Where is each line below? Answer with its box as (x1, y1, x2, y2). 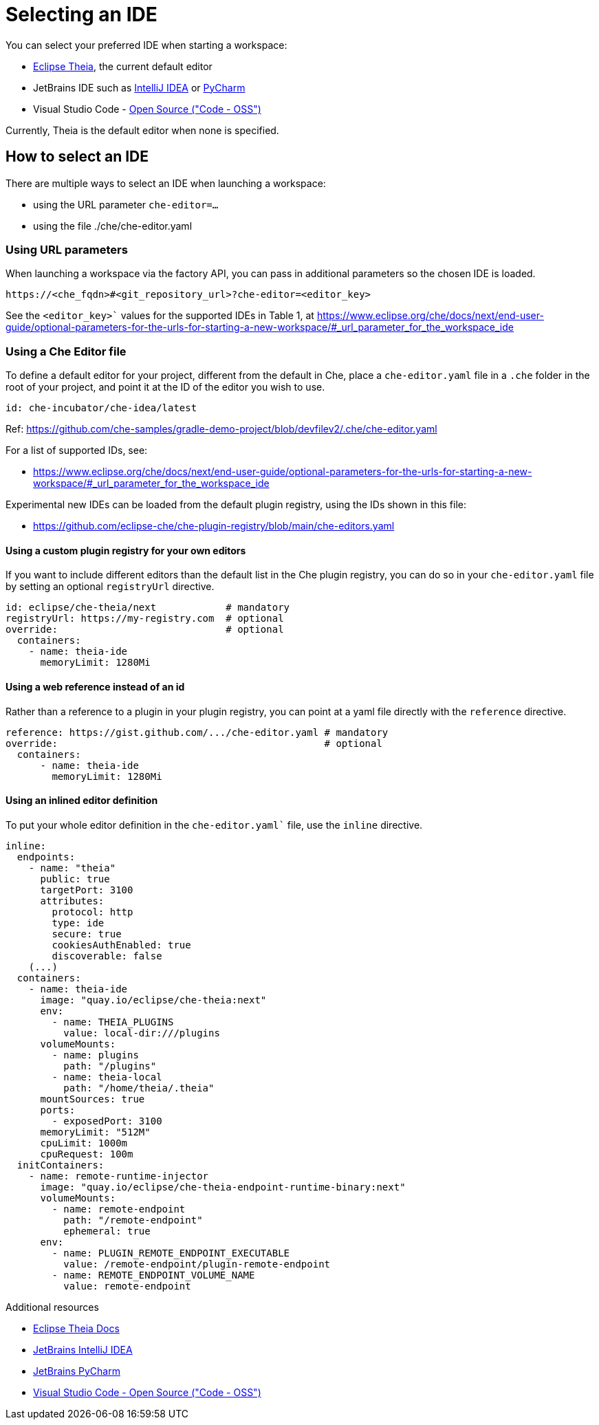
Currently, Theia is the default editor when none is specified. (6, 124, 279, 136)
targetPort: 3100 (40, 884, 133, 895)
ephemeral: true (63, 1225, 151, 1237)
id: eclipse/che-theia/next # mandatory (6, 602, 290, 613)
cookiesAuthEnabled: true (52, 939, 191, 950)
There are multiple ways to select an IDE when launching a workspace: (6, 177, 326, 189)
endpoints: (17, 851, 76, 862)
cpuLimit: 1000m (40, 1137, 128, 1149)
